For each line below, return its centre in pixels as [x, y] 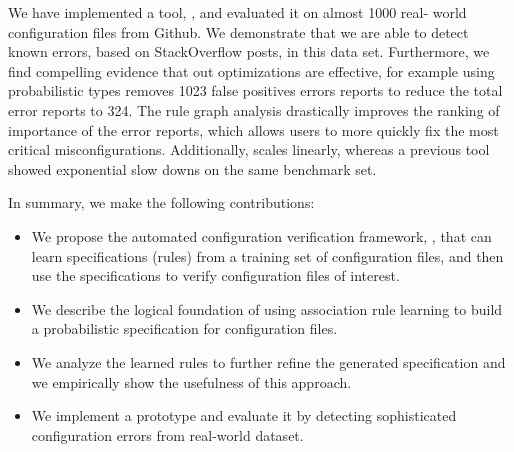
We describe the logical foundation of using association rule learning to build [267, 308]
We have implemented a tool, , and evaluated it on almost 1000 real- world [237, 12]
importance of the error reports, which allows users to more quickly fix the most [253, 129]
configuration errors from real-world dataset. [167, 434]
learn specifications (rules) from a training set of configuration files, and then [267, 255]
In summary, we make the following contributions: [161, 202]
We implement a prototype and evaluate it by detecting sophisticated [244, 415]
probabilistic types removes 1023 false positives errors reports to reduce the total [255, 90]
